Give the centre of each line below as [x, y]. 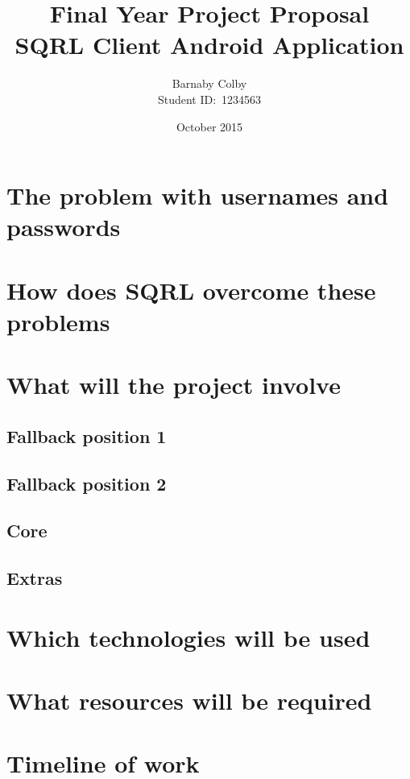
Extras [35, 578]
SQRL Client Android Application [209, 45]
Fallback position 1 [87, 435]
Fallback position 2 [87, 483]
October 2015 [209, 126]
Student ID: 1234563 [209, 99]
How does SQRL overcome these [191, 290]
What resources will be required [189, 700]
